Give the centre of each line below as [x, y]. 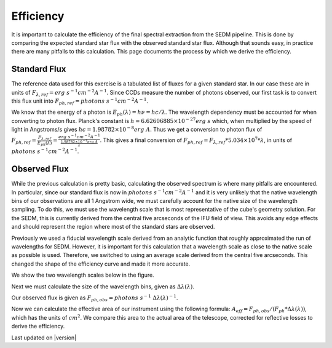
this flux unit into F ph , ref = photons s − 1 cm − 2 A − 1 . [80, 101]
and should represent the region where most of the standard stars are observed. [113, 227]
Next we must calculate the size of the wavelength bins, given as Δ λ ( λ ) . [103, 287]
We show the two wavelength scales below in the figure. [83, 275]
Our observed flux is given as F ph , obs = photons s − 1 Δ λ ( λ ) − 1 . [95, 298]
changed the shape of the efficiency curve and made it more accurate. [101, 264]
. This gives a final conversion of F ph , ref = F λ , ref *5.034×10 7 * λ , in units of [196, 140]
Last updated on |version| [44, 338]
